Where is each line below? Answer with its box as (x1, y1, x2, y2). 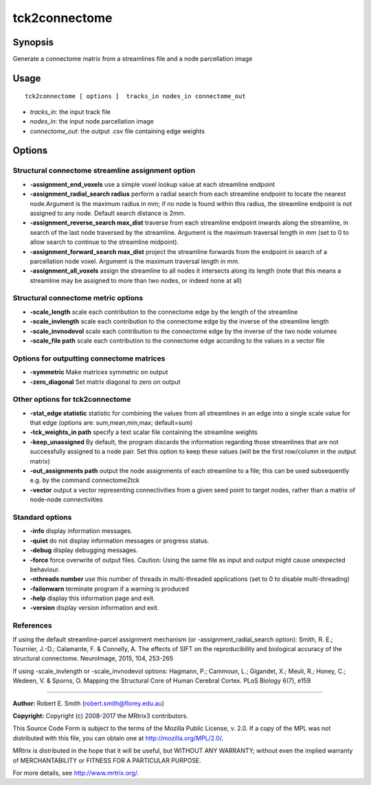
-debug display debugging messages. (30, 546, 139, 554)
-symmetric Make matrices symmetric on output (30, 368, 168, 376)
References (12, 621, 52, 630)
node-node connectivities (30, 495, 103, 504)
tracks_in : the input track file (30, 107, 111, 116)
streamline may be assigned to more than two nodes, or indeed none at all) (30, 276, 242, 284)
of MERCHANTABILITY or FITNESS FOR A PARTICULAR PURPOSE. (12, 756, 202, 764)
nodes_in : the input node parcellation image (30, 117, 154, 126)
